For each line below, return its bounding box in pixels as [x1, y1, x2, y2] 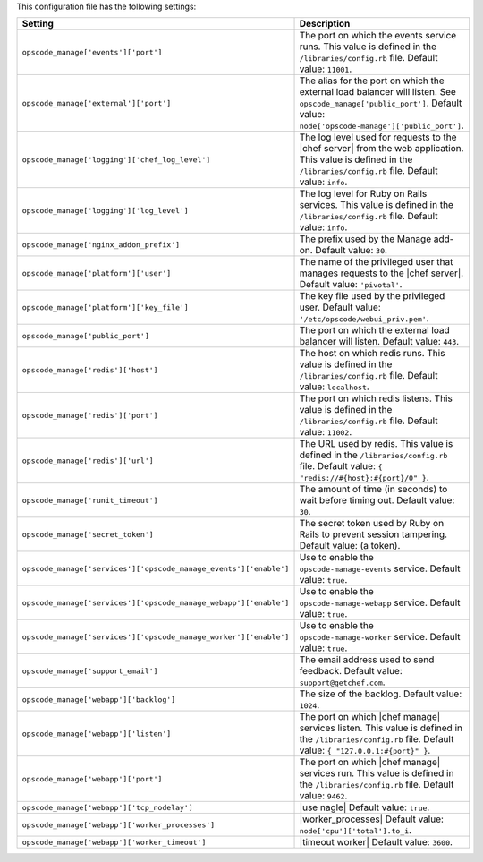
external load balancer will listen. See [299, 86, 456, 98]
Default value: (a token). [299, 540, 401, 552]
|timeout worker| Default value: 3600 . [299, 836, 453, 849]
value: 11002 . [299, 426, 352, 439]
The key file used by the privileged [299, 290, 445, 303]
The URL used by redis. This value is [299, 438, 453, 450]
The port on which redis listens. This [299, 392, 453, 405]
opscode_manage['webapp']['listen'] [21, 729, 172, 738]
